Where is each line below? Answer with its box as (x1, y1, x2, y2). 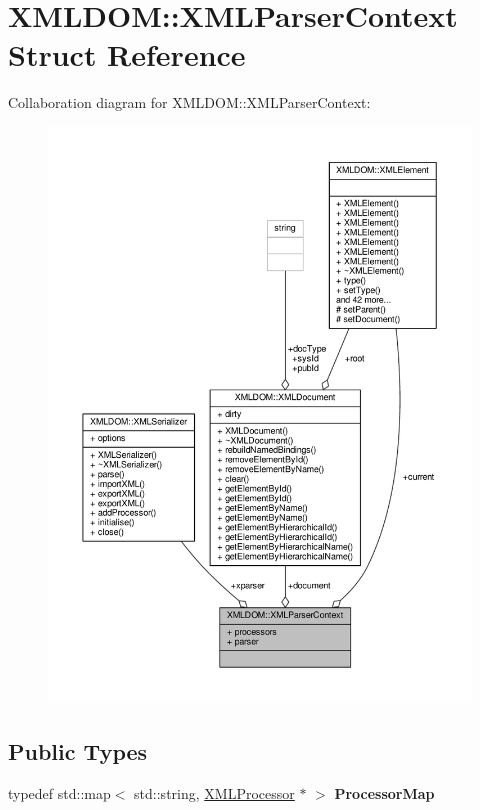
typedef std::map (8, 782, 111, 803)
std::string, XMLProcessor (134, 782, 295, 803)
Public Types (8, 735, 148, 766)
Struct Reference (8, 34, 246, 75)
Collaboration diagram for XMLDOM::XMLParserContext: (8, 92, 371, 113)
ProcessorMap (334, 782, 435, 803)
